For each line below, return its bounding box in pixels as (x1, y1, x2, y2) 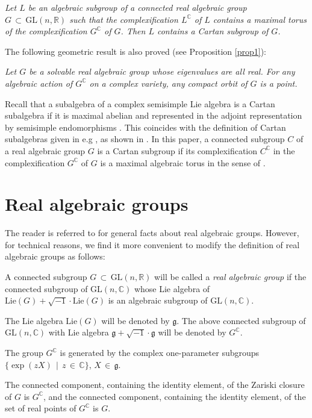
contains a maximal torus (213, 13, 307, 25)
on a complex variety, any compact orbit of (89, 76, 248, 89)
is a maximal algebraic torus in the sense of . (100, 156, 266, 169)
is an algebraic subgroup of (108, 294, 208, 307)
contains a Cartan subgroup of (157, 25, 269, 37)
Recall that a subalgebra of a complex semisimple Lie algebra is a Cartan (5, 97, 275, 110)
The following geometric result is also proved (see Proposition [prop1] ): (5, 45, 267, 57)
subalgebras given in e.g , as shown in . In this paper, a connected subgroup (5, 133, 285, 145)
